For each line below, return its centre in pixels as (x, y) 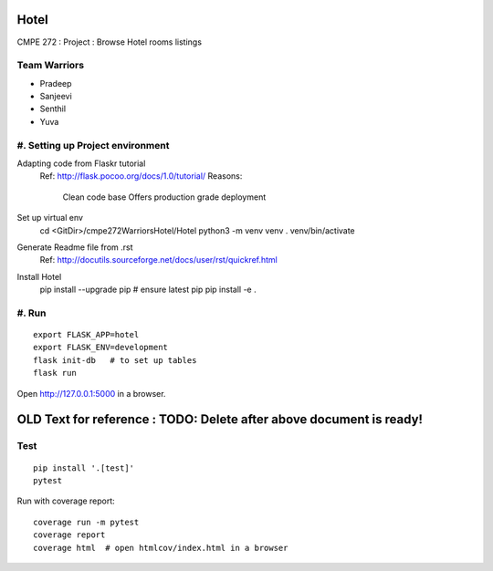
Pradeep (56, 83)
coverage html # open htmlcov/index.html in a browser (161, 548)
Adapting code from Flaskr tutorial (81, 163)
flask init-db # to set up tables (115, 360)
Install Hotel (39, 276)
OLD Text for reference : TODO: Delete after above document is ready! (220, 420)
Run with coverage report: (66, 501)
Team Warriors (51, 66)
